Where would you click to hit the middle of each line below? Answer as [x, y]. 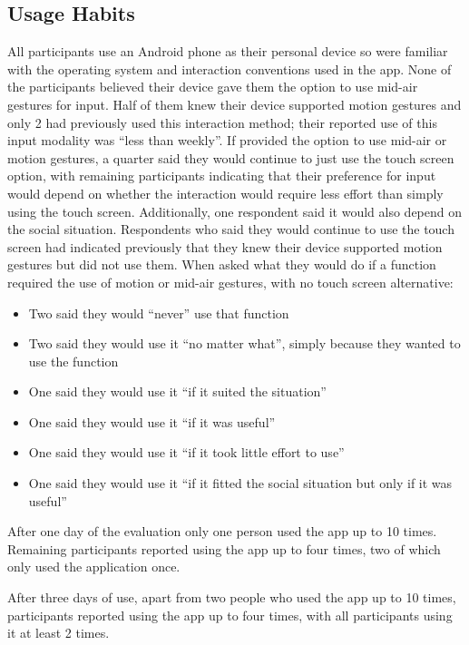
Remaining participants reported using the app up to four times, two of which [224, 548]
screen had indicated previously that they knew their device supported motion [225, 246]
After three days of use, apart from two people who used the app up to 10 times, [232, 597]
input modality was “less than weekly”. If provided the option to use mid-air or [227, 140]
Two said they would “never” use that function [159, 313]
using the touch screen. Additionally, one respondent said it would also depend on [235, 211]
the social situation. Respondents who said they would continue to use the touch [231, 229]
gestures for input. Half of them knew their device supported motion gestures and [234, 104]
